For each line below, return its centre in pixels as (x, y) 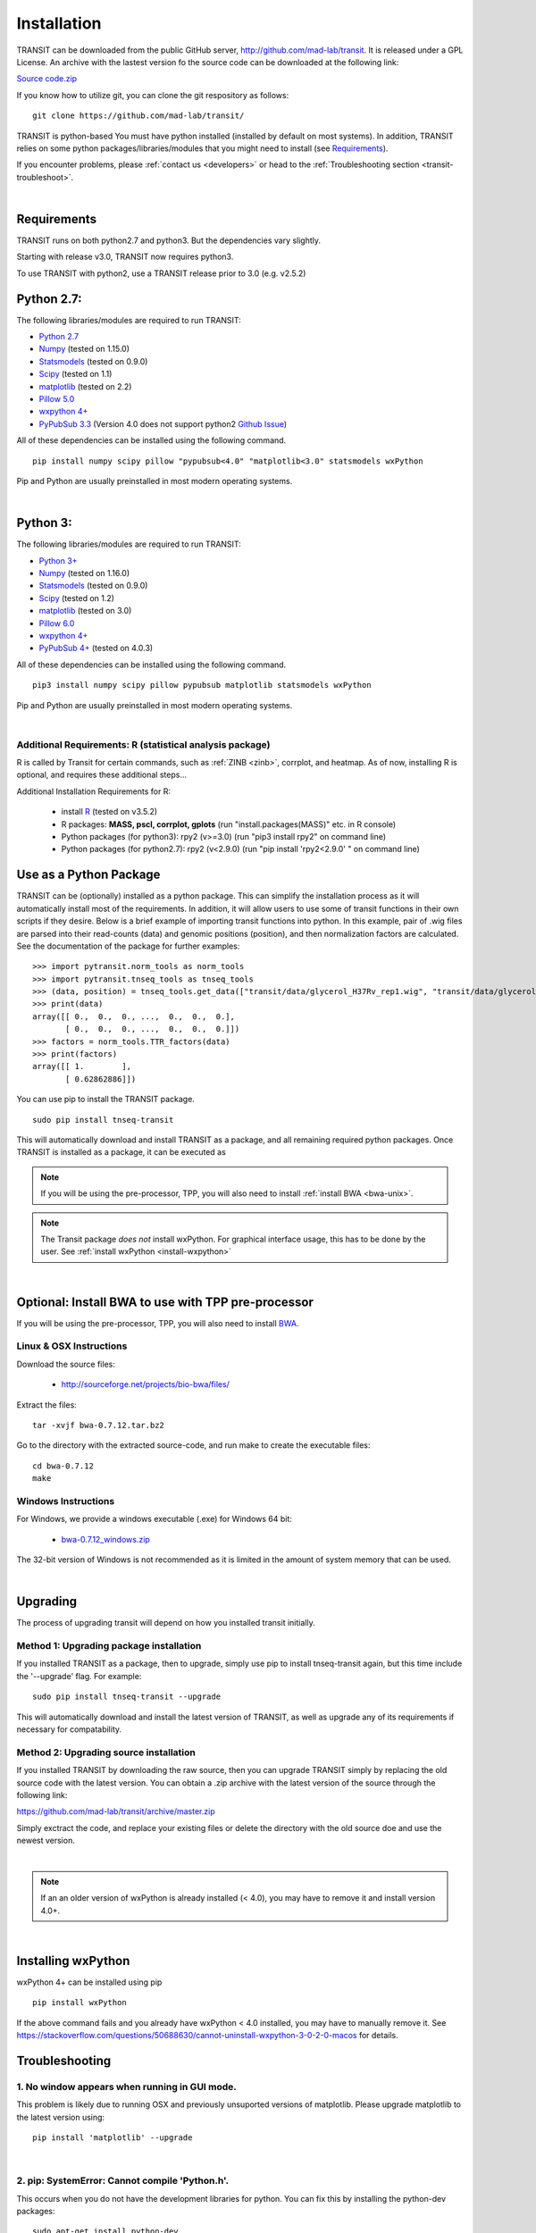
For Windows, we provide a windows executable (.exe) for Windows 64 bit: (154, 1519)
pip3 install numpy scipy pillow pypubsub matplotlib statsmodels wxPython (202, 685)
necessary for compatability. (69, 1729)
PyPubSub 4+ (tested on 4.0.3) (96, 648)
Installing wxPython (73, 1961)
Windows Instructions (66, 1501)
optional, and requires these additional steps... (102, 775)
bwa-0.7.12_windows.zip (106, 1539)
